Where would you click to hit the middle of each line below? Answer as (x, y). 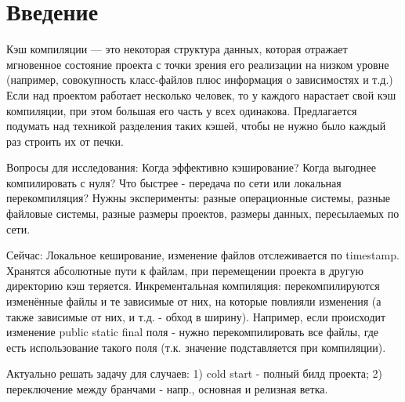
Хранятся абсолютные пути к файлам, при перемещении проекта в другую (185, 270)
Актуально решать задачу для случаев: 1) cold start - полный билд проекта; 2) (194, 373)
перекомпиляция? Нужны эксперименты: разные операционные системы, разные (199, 198)
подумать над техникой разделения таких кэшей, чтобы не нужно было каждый (196, 126)
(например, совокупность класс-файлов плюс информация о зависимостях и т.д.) (200, 80)
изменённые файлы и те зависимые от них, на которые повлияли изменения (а (194, 301)
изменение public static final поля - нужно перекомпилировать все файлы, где (193, 332)
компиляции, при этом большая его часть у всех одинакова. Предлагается (182, 110)
